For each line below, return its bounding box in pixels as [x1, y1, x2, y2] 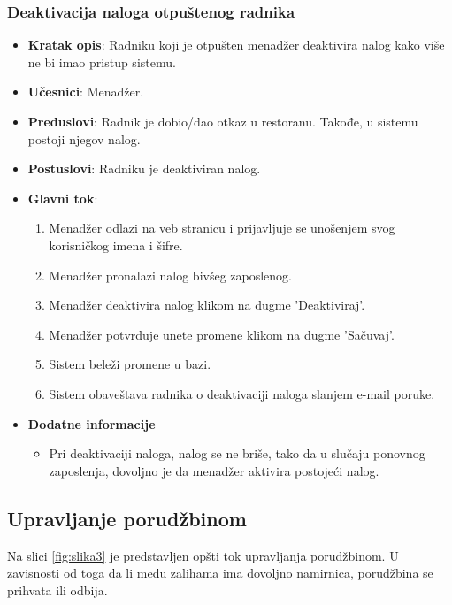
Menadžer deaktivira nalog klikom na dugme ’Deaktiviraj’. [49, 295, 365, 314]
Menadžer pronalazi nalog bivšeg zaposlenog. [49, 265, 293, 284]
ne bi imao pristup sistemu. [27, 52, 176, 71]
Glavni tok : [27, 188, 98, 207]
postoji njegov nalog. [27, 129, 141, 148]
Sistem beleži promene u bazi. [49, 355, 211, 373]
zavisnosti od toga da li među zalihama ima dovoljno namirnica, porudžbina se [7, 563, 433, 582]
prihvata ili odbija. [7, 580, 108, 599]
